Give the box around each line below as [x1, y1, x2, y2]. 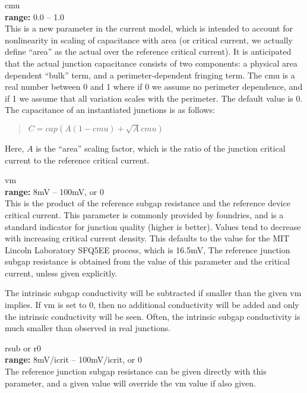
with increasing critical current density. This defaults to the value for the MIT [5, 232, 290, 244]
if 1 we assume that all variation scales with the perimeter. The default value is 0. [5, 92, 303, 104]
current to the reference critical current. [5, 153, 150, 166]
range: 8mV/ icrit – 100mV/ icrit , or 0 [5, 353, 142, 366]
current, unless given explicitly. [5, 266, 118, 279]
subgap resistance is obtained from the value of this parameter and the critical [5, 255, 290, 268]
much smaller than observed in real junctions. [5, 322, 171, 334]
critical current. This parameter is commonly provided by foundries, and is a [5, 208, 284, 221]
